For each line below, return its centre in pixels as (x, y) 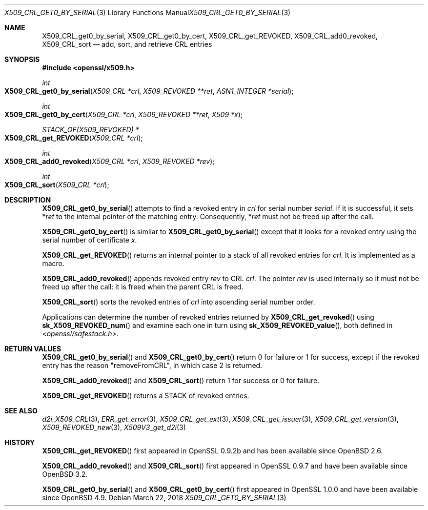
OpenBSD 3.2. (65, 474)
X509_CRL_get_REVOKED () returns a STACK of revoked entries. (146, 396)
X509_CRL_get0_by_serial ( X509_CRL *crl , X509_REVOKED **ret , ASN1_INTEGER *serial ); (149, 91)
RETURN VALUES (33, 349)
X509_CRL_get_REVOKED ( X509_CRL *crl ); (74, 138)
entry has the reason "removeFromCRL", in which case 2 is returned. (152, 365)
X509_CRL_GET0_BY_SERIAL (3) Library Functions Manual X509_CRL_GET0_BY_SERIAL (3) (148, 12)
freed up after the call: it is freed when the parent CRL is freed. (143, 287)
